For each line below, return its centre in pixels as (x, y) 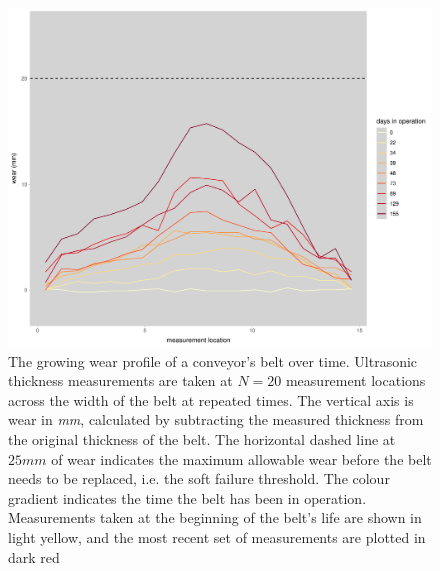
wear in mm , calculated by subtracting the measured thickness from (216, 419)
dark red (34, 556)
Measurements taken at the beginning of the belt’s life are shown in (215, 517)
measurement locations (355, 380)
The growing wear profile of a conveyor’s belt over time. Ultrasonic (213, 360)
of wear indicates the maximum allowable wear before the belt (241, 458)
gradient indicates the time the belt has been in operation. (187, 497)
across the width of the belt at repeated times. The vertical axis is (211, 399)
